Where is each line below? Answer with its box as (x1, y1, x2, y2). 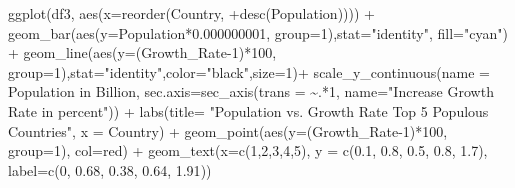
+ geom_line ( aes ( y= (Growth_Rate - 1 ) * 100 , (8, 42, 277, 63)
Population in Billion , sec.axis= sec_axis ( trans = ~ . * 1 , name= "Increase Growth (8, 81, 494, 102)
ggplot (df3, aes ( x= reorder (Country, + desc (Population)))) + (8, 3, 375, 23)
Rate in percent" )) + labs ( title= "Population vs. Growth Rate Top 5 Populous (8, 100, 489, 121)
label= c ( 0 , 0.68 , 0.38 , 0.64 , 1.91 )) (8, 159, 212, 180)
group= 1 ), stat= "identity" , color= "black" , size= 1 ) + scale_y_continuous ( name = (8, 61, 490, 82)
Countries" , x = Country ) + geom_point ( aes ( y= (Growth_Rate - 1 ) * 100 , (8, 120, 448, 141)
